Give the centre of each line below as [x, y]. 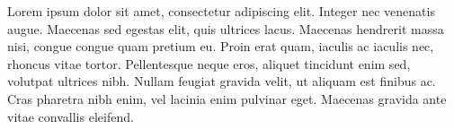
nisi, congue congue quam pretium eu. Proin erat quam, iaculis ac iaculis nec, [221, 46]
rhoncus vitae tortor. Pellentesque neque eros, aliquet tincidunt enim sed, [209, 63]
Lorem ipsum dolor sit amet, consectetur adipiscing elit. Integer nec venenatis [221, 11]
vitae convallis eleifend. [71, 116]
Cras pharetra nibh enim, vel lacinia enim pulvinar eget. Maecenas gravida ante [227, 98]
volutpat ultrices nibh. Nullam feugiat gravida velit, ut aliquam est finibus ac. [222, 81]
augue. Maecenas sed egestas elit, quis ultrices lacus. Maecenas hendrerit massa [226, 28]
